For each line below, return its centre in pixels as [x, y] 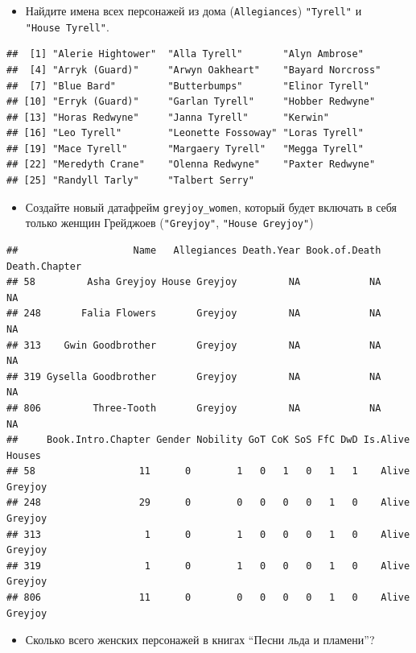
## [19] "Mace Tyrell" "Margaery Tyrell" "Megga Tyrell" [185, 149]
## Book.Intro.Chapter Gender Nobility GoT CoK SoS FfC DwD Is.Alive [208, 440]
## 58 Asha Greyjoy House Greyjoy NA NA [194, 282]
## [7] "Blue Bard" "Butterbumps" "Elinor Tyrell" [188, 86]
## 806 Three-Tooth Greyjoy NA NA [194, 408]
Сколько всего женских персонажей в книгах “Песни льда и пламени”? [200, 640]
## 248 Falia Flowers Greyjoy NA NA [194, 314]
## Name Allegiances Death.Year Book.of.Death [194, 250]
